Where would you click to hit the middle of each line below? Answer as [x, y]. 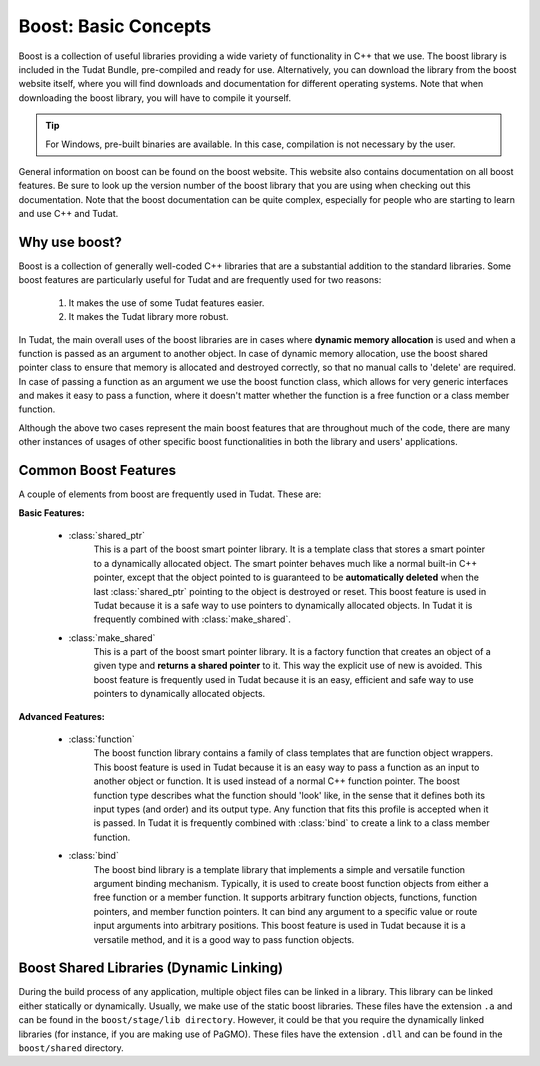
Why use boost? [70, 241]
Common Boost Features [97, 470]
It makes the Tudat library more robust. [148, 317]
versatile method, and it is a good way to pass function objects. [224, 939]
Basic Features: [51, 512]
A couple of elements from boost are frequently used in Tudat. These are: [170, 494]
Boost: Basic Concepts [115, 26]
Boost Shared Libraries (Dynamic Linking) [151, 968]
